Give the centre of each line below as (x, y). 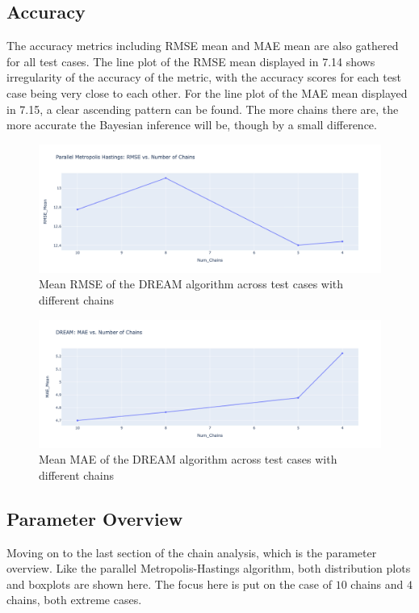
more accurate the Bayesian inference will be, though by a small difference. (192, 125)
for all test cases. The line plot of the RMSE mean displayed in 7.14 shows (191, 61)
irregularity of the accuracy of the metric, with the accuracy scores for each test (204, 77)
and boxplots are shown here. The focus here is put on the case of (169, 584)
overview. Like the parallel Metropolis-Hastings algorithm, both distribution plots (209, 568)
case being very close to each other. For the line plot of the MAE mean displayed (207, 92)
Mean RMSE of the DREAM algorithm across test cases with (191, 284)
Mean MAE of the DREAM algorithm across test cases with (188, 459)
